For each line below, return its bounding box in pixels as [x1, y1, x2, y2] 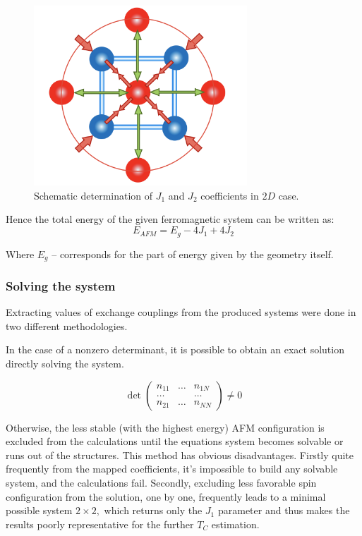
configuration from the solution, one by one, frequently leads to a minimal [6, 489, 326, 504]
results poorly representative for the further [6, 516, 194, 531]
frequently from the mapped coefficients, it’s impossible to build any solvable [6, 461, 338, 476]
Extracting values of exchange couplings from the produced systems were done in [6, 305, 356, 319]
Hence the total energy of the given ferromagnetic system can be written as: [6, 212, 334, 226]
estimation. [211, 516, 260, 531]
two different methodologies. [6, 318, 128, 333]
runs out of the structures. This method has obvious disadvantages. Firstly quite [6, 447, 354, 462]
